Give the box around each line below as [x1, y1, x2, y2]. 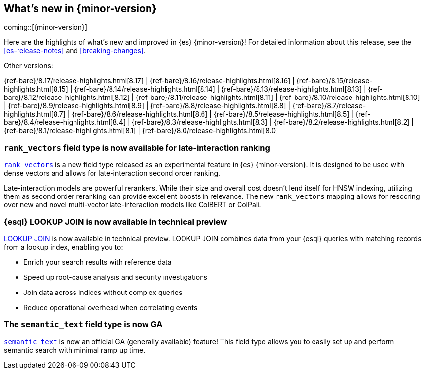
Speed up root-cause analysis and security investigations [23, 273, 207, 281]
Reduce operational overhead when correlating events [23, 303, 198, 312]
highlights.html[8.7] [4, 110, 66, 118]
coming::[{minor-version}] [4, 23, 88, 32]
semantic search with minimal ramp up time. [4, 345, 146, 354]
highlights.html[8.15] [4, 85, 68, 94]
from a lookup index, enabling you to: [4, 242, 123, 251]
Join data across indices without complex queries [23, 288, 183, 296]
